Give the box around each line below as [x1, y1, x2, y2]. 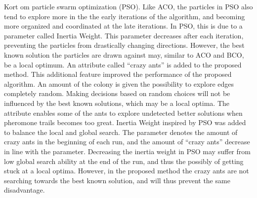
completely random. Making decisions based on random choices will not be [4, 88, 230, 99]
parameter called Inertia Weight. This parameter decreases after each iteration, [4, 30, 244, 40]
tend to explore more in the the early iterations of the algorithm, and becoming [4, 11, 245, 21]
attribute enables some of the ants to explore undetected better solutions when [4, 107, 243, 118]
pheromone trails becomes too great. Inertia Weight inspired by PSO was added [4, 117, 246, 128]
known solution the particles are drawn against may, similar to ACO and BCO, [4, 49, 244, 60]
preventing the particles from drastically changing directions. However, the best [4, 40, 245, 50]
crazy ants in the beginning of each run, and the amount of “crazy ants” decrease [4, 136, 250, 147]
